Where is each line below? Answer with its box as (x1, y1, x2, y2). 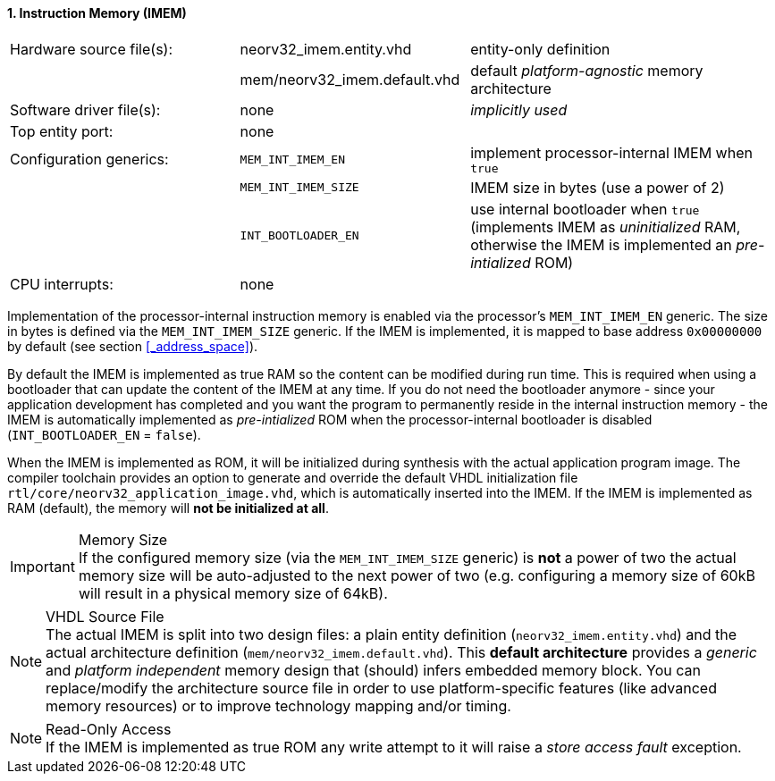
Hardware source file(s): (10, 39, 173, 58)
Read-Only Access (46, 719, 172, 738)
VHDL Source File (46, 607, 164, 626)
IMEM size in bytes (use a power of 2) (470, 178, 725, 197)
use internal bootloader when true (470, 199, 700, 218)
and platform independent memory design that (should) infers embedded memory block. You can (46, 660, 701, 679)
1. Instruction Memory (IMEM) (7, 5, 187, 21)
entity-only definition (470, 39, 611, 58)
